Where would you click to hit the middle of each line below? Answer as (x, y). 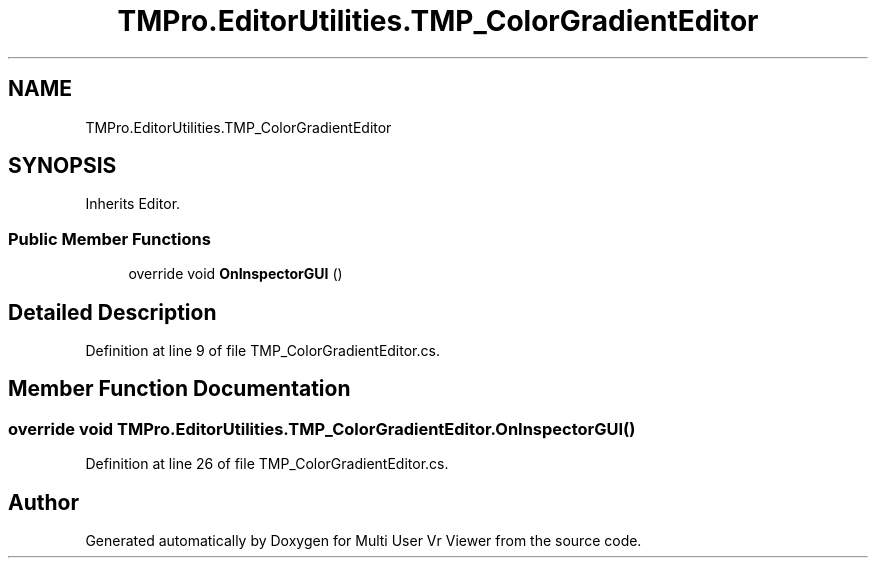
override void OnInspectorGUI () (235, 274)
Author (43, 502)
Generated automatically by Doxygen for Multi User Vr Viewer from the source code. (363, 541)
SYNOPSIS (62, 166)
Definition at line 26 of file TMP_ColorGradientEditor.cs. (267, 464)
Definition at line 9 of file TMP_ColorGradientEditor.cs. (262, 351)
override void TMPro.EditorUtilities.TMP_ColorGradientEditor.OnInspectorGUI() (322, 428)
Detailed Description (112, 312)
